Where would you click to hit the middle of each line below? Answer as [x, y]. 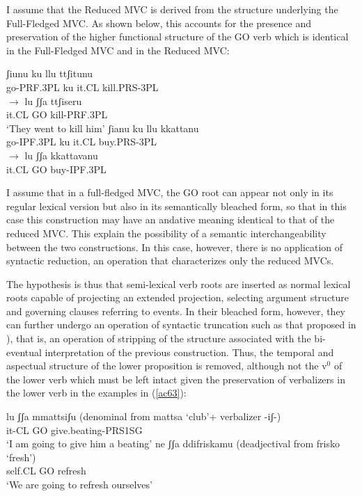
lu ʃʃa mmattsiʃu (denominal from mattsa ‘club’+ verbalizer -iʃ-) [144, 416]
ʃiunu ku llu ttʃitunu [50, 73]
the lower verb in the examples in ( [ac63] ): [96, 393]
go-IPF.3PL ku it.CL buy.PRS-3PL [82, 142]
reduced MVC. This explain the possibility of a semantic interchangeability [166, 233]
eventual [24, 352]
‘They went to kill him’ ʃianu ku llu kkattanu [103, 128]
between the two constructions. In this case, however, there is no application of [175, 247]
